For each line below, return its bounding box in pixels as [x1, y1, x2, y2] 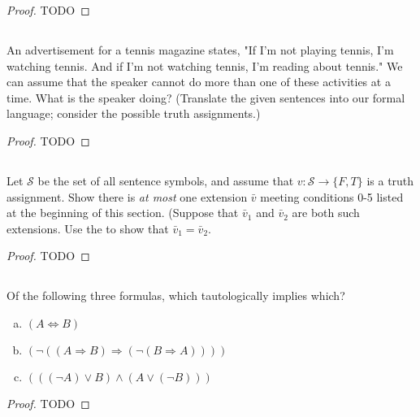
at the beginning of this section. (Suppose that [6, 204, 239, 221]
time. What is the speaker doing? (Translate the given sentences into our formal [6, 89, 405, 106]
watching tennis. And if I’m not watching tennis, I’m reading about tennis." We [6, 57, 403, 74]
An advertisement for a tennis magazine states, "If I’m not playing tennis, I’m [6, 41, 394, 58]
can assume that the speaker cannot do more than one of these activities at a [6, 73, 391, 90]
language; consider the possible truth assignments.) [6, 105, 261, 122]
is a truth [366, 172, 414, 189]
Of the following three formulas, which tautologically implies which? [6, 287, 345, 304]
